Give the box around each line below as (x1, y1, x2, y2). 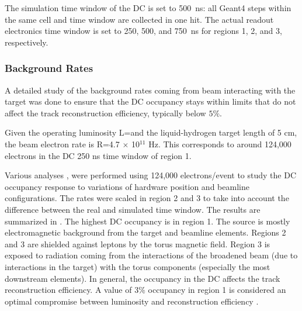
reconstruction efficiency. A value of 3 (5, 284, 139, 296)
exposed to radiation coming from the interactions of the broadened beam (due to (5, 249, 298, 261)
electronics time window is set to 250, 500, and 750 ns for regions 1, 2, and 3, (5, 25, 282, 37)
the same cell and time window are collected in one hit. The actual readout (5, 13, 274, 25)
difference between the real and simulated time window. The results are (5, 203, 261, 215)
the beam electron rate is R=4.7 (5, 137, 120, 150)
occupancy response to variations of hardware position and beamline (5, 180, 249, 192)
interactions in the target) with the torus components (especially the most (5, 260, 270, 272)
